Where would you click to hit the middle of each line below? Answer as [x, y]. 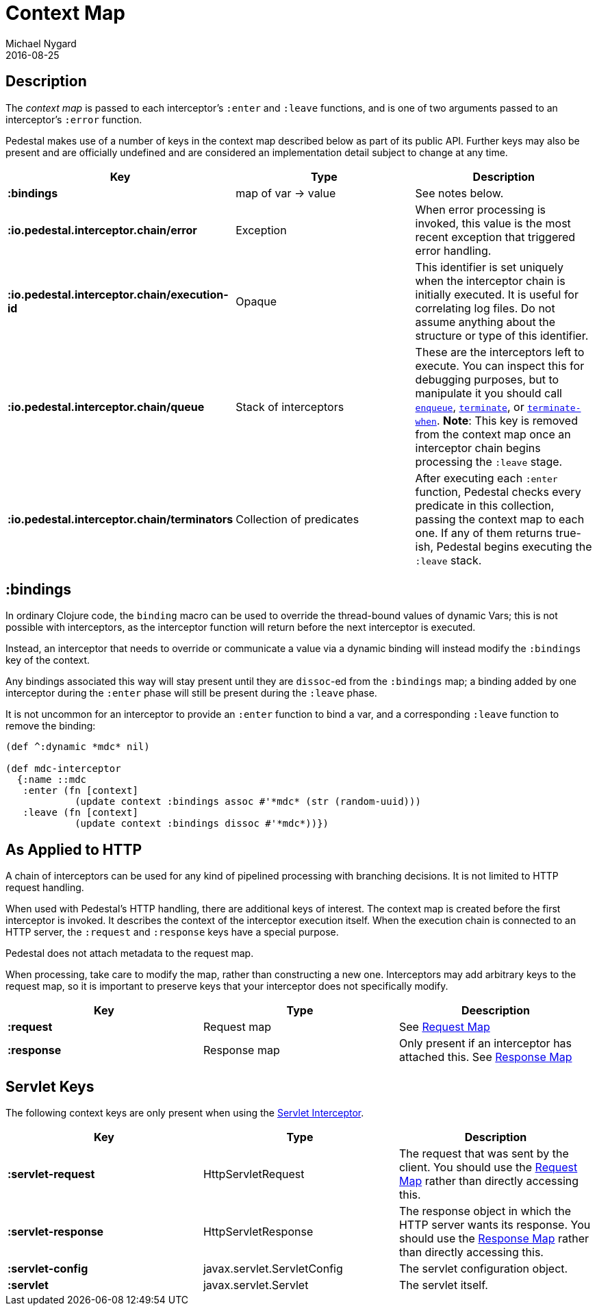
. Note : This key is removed [507, 420]
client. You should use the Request [488, 1168]
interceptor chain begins [478, 448]
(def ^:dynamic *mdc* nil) [78, 747]
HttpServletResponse [258, 1232]
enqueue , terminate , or [470, 407]
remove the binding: [51, 726]
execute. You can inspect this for [500, 365]
